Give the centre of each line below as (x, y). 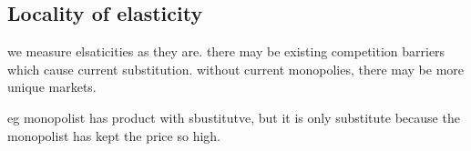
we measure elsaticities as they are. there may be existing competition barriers (226, 51)
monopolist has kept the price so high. (114, 135)
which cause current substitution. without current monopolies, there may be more (236, 69)
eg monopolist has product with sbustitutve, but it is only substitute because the (234, 117)
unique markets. (52, 87)
